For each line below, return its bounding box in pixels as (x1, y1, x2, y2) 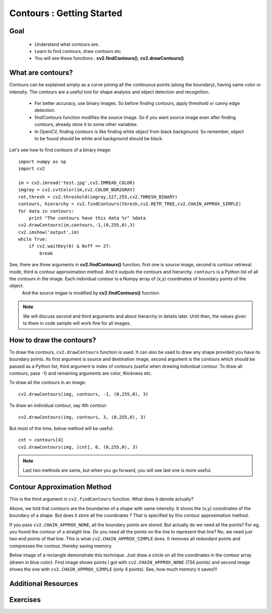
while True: (18, 236, 48, 242)
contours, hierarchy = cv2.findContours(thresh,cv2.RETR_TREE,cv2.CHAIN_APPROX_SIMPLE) (18, 201, 242, 207)
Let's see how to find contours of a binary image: (9, 147, 112, 153)
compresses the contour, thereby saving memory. (9, 542, 113, 549)
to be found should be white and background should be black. (34, 135, 164, 141)
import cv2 (18, 166, 45, 171)
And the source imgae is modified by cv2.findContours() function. (22, 290, 161, 296)
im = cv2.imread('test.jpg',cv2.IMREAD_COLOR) (18, 179, 135, 186)
